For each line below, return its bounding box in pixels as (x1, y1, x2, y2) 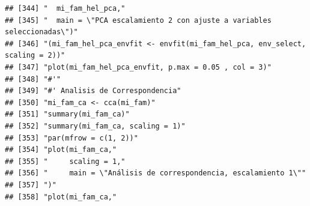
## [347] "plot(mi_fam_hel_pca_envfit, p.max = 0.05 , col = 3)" (5, 62, 272, 71)
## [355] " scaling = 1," (5, 157, 126, 166)
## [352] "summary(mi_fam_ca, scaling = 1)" (5, 121, 186, 130)
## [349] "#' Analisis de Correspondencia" (5, 86, 181, 95)
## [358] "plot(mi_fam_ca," (5, 192, 117, 201)
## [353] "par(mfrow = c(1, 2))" (5, 133, 138, 142)
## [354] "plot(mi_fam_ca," (5, 145, 117, 154)
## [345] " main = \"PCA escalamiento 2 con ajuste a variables (5, 16, 272, 25)
